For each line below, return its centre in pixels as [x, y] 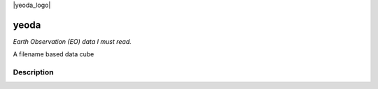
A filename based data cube [54, 54]
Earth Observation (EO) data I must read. [72, 41]
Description [33, 72]
